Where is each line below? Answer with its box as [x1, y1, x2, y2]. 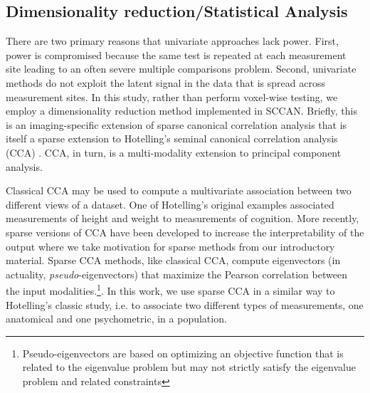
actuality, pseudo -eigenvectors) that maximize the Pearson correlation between [6, 266, 347, 281]
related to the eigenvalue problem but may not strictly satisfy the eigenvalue [22, 360, 356, 374]
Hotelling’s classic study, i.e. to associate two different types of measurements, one [6, 297, 364, 312]
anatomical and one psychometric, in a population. [6, 311, 227, 326]
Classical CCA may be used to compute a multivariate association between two [6, 183, 351, 198]
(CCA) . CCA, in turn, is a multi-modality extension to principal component [6, 145, 342, 159]
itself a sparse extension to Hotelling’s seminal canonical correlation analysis [6, 131, 338, 146]
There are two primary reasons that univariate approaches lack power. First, [6, 33, 339, 48]
